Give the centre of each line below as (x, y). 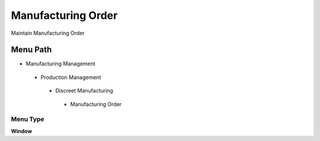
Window (22, 131)
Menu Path (31, 50)
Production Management (71, 77)
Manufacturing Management (60, 64)
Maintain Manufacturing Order (48, 33)
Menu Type (28, 119)
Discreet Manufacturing (84, 91)
